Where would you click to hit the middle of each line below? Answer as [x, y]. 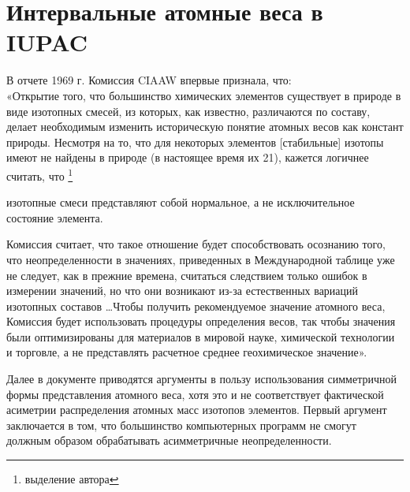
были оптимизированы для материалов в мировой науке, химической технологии [201, 336]
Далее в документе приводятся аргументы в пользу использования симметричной [201, 379]
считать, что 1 [40, 174]
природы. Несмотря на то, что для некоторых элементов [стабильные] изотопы [195, 142]
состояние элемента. [55, 217]
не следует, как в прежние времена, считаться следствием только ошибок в [187, 275]
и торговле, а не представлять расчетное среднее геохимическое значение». [187, 352]
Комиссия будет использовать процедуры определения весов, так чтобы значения [201, 321]
